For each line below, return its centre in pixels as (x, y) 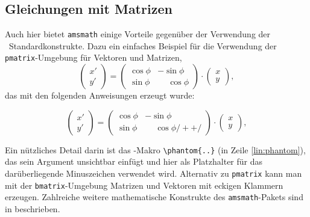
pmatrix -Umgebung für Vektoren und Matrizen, (93, 57)
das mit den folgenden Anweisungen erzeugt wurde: (100, 95)
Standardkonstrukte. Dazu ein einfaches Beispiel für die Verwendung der (143, 45)
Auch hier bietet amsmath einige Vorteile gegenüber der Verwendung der (138, 34)
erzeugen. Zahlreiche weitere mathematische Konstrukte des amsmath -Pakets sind (154, 197)
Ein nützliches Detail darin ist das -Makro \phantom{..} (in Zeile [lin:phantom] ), (155, 149)
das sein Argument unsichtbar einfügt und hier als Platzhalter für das (134, 161)
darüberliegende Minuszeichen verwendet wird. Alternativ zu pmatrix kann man (153, 173)
